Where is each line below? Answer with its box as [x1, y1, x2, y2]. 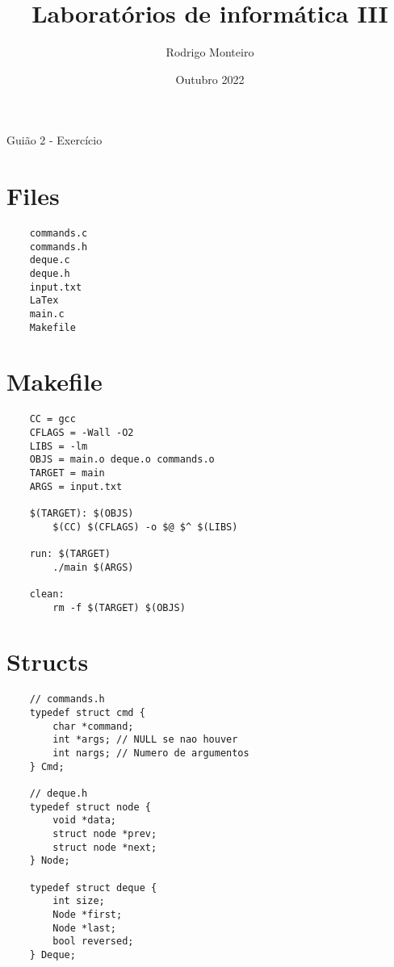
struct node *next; [52, 841, 157, 853]
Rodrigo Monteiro [166, 44, 254, 61]
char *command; [52, 720, 134, 732]
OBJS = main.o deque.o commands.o [29, 454, 215, 466]
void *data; [52, 814, 117, 827]
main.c [29, 308, 65, 320]
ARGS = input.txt [29, 480, 123, 492]
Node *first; [52, 908, 123, 920]
